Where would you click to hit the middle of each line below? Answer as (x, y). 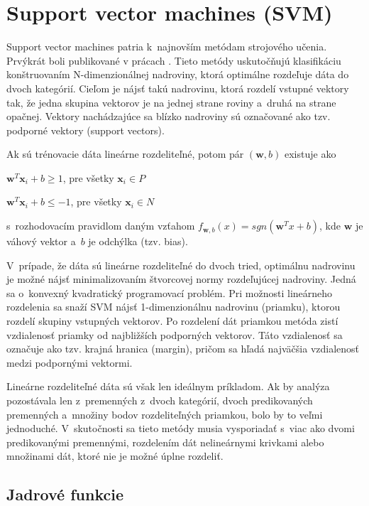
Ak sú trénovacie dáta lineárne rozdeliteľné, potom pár (125, 154)
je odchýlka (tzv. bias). (138, 241)
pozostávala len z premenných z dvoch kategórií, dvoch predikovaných (160, 400)
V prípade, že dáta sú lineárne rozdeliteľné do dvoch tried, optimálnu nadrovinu (181, 265)
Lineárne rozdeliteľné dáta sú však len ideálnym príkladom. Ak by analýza (168, 386)
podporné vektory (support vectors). (86, 130)
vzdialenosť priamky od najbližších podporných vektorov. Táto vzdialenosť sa (175, 334)
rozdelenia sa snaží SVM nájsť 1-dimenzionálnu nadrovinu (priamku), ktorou (174, 307)
